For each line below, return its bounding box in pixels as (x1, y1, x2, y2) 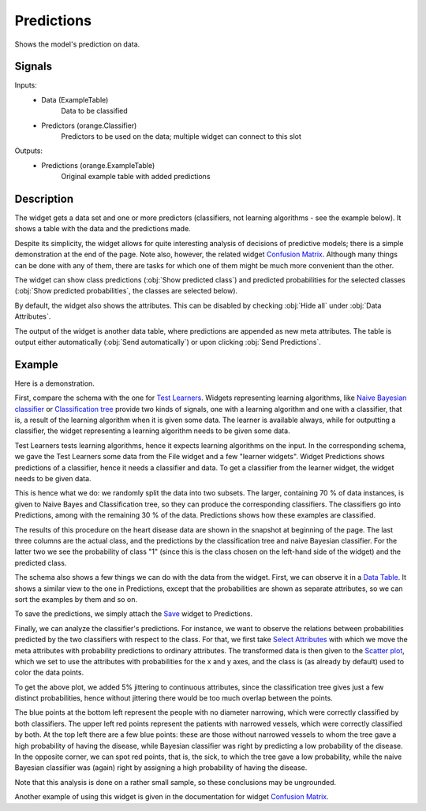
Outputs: (14, 146, 43, 155)
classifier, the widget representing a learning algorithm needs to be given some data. (14, 426, 291, 435)
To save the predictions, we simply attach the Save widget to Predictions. (14, 609, 252, 619)
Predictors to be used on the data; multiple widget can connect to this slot (61, 132, 301, 141)
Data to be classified (61, 107, 128, 116)
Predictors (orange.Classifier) (41, 121, 137, 130)
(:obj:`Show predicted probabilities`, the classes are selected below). (14, 286, 238, 296)
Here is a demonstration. (14, 379, 95, 388)
